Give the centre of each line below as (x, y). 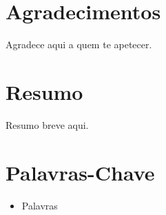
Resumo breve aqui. (47, 124)
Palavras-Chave (80, 172)
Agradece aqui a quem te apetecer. (79, 44)
